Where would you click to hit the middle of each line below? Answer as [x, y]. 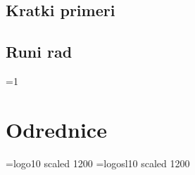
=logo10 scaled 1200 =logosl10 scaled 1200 [98, 163]
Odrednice [56, 129]
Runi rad [39, 52]
